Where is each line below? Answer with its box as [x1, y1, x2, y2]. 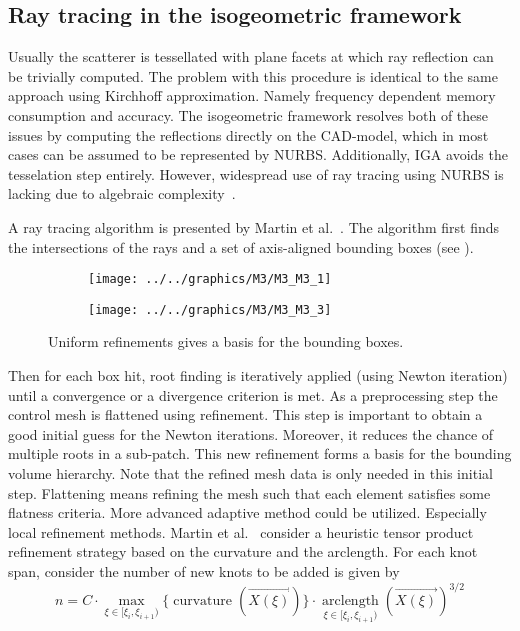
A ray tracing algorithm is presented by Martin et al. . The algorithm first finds [8, 216, 500, 237]
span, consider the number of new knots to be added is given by [8, 560, 400, 581]
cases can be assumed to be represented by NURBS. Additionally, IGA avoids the [8, 144, 508, 165]
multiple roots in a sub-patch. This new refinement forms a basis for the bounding [8, 443, 512, 464]
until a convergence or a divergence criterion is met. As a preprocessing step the [8, 384, 498, 405]
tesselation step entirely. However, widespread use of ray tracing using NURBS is [8, 163, 504, 184]
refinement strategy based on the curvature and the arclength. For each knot [8, 541, 478, 562]
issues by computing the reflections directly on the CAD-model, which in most [8, 124, 489, 145]
